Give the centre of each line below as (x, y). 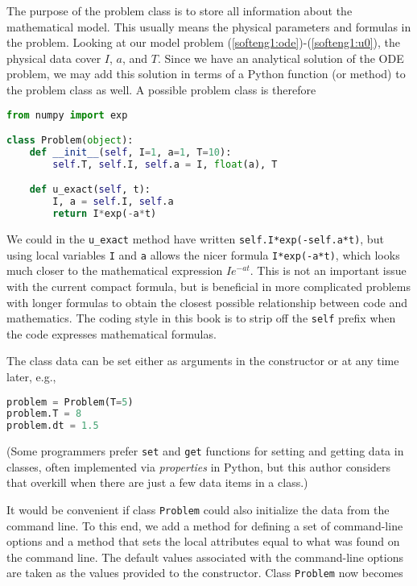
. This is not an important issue (328, 270)
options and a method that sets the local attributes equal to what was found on (203, 541)
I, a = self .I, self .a (113, 202)
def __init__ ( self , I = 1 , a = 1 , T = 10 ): (130, 152)
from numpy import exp (67, 115)
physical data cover (54, 58)
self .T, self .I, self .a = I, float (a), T (165, 164)
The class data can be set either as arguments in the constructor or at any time (203, 361)
